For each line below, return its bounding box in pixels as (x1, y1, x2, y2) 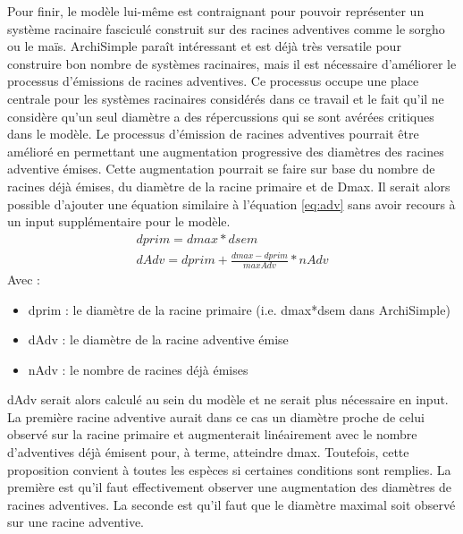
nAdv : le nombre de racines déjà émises (28, 360, 248, 378)
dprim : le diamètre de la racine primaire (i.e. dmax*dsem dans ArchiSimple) (28, 300, 450, 318)
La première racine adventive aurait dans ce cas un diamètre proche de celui (7, 407, 425, 426)
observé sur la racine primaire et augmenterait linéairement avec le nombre (7, 425, 417, 444)
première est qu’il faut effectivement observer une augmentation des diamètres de (7, 478, 452, 496)
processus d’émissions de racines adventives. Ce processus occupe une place (7, 72, 419, 90)
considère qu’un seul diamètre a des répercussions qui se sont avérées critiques (7, 106, 434, 125)
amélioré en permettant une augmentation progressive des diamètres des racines (7, 141, 444, 160)
